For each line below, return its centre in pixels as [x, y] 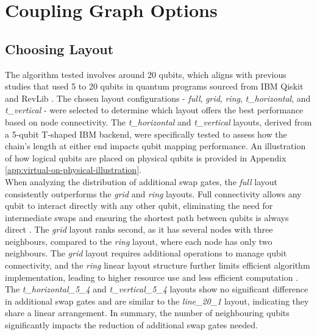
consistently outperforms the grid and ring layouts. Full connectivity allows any [153, 193]
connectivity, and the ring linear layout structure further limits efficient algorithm [158, 265]
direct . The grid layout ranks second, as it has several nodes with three [139, 229]
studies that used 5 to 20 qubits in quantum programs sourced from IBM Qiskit [154, 86]
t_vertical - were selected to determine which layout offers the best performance [154, 110]
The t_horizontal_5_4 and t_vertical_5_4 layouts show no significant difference [157, 289]
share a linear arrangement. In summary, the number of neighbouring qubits [147, 313]
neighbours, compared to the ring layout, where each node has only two [139, 241]
